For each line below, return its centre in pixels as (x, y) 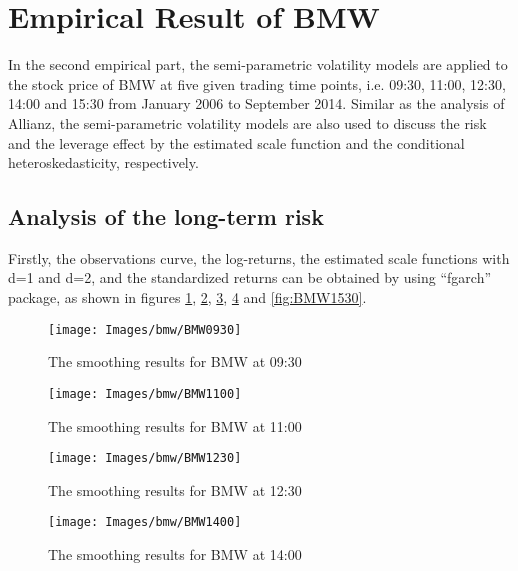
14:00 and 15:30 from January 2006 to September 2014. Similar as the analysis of (256, 103)
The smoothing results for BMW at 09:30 (175, 361)
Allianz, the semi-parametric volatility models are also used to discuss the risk (247, 122)
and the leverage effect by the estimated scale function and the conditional (236, 142)
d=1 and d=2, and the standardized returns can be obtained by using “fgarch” (250, 277)
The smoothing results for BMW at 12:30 (175, 489)
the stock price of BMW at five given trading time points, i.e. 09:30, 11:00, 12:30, (257, 83)
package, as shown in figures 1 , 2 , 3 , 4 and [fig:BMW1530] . (187, 297)
